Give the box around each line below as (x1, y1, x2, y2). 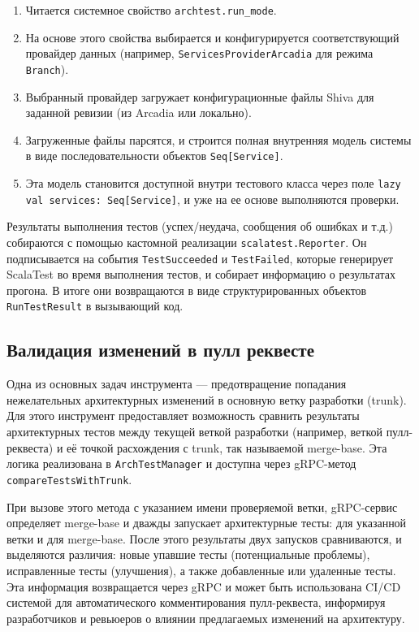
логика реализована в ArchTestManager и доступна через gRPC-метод (6, 455, 356, 472)
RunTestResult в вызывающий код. (6, 297, 184, 314)
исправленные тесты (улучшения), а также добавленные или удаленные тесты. (6, 561, 396, 578)
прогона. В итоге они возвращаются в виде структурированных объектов (6, 281, 367, 298)
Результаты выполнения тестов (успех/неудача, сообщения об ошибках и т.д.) (6, 218, 393, 235)
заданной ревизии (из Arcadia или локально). (25, 104, 252, 121)
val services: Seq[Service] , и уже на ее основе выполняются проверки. (25, 190, 400, 207)
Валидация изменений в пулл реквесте (6, 337, 314, 362)
